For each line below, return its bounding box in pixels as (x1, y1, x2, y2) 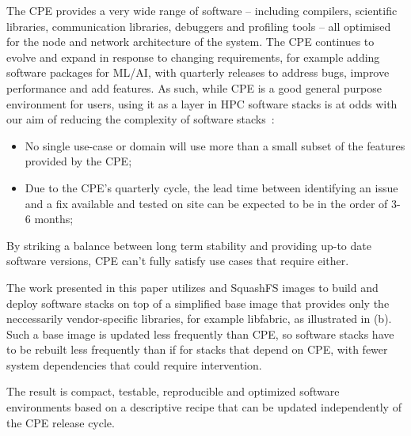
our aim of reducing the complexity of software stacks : (6, 111, 275, 127)
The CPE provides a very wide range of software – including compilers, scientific (6, 2, 398, 18)
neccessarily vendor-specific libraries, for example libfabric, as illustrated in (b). (6, 310, 392, 327)
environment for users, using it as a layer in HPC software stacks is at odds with (6, 95, 398, 112)
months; (34, 210, 74, 227)
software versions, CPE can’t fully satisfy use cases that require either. (6, 252, 349, 269)
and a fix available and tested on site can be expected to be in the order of (25, 195, 388, 211)
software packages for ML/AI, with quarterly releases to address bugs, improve (6, 64, 390, 81)
